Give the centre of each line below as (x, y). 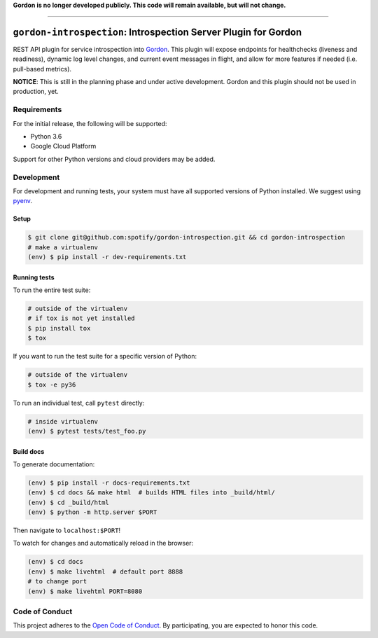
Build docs (29, 451)
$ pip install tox (59, 328)
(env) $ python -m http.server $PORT (92, 512)
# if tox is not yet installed (82, 318)
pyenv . (23, 201)
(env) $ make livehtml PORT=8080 (85, 591)
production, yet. (36, 92)
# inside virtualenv (63, 421)
